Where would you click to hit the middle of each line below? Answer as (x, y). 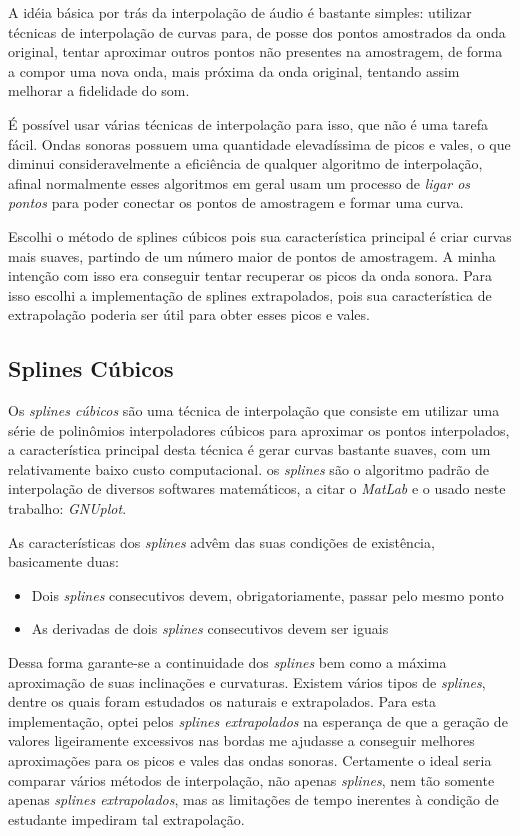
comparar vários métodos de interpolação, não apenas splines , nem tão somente (251, 779)
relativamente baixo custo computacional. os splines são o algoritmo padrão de (248, 468)
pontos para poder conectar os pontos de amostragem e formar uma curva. (236, 202)
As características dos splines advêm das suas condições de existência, (221, 541)
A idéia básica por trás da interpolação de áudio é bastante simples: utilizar (240, 12)
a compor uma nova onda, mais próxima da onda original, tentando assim (234, 70)
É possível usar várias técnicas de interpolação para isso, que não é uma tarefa (248, 123)
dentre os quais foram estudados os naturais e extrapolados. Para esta (222, 701)
